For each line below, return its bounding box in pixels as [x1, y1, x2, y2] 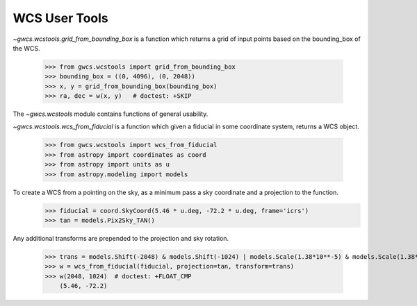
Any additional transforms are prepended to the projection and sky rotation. [13, 234, 229, 242]
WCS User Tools [13, 10, 109, 26]
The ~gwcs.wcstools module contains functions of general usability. [13, 110, 208, 118]
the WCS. [13, 44, 40, 52]
